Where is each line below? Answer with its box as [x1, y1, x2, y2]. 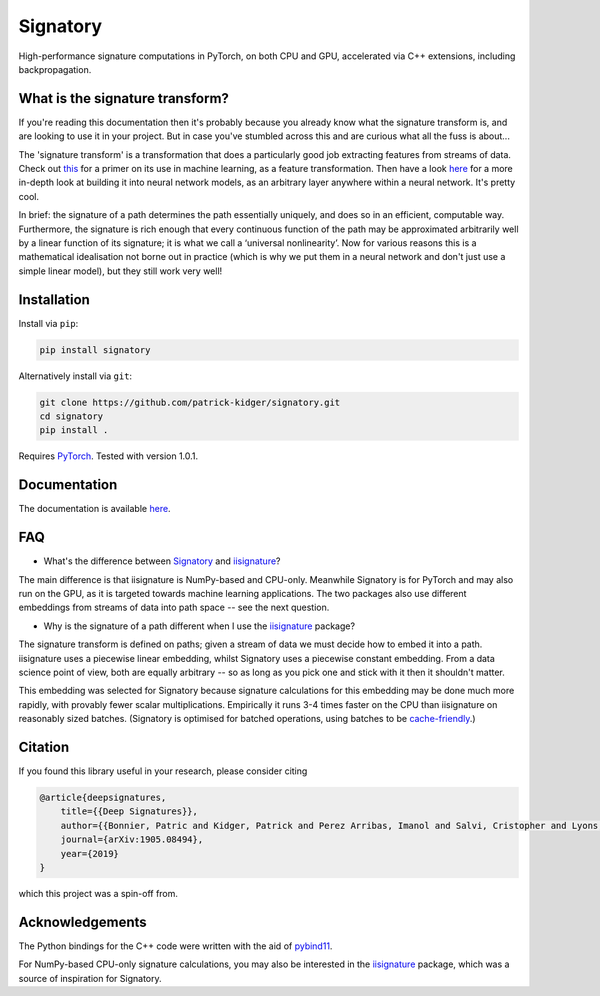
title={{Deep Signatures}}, [60, 806, 199, 817]
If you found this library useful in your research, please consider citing [18, 765, 308, 777]
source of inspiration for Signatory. [18, 972, 162, 984]
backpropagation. [18, 63, 92, 75]
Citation [18, 738, 70, 755]
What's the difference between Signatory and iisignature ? [43, 555, 281, 567]
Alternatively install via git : [18, 370, 133, 382]
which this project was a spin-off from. [18, 887, 179, 899]
